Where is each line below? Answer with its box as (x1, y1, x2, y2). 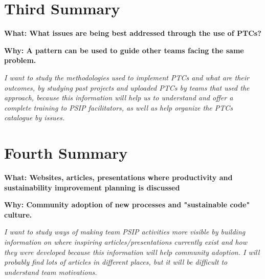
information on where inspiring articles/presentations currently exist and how (4, 236, 248, 247)
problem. (4, 55, 36, 66)
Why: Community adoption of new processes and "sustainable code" (4, 199, 250, 210)
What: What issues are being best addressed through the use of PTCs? (4, 28, 261, 38)
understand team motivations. (4, 266, 97, 277)
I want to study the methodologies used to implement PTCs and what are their (4, 72, 249, 82)
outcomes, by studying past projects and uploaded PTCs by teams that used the (4, 82, 250, 93)
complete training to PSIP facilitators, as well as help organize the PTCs (4, 102, 233, 113)
